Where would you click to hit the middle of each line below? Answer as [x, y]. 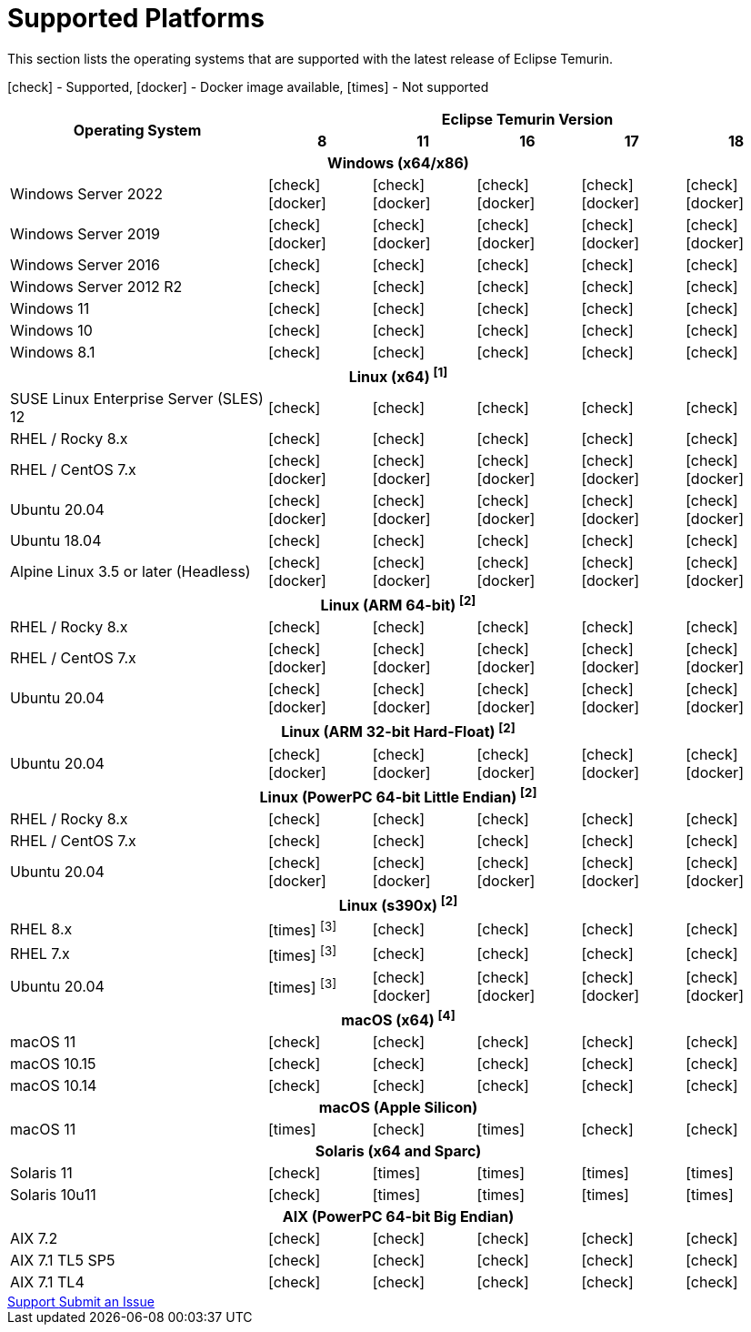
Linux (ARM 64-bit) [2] [398, 604]
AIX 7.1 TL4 [47, 1282]
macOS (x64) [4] [398, 1019]
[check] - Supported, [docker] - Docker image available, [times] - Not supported [248, 86]
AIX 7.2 [34, 1239]
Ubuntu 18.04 [56, 541]
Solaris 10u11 [53, 1195]
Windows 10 [51, 330]
